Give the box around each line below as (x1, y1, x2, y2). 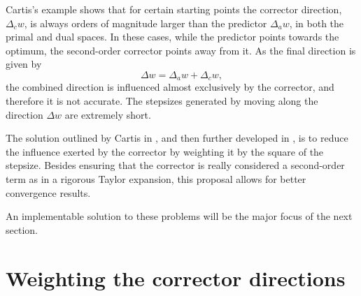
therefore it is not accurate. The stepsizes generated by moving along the (6, 94, 318, 108)
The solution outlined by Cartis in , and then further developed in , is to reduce (6, 131, 348, 145)
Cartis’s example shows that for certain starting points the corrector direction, (6, 2, 342, 16)
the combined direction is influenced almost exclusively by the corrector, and (6, 80, 334, 94)
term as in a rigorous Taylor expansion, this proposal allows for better (6, 171, 306, 186)
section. (6, 222, 38, 237)
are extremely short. (64, 107, 151, 121)
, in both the (289, 15, 344, 30)
